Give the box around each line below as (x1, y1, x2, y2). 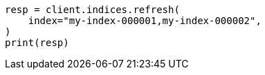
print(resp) (5, 37, 69, 48)
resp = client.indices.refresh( (5, 4, 180, 15)
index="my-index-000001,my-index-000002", (28, 15, 262, 26)
